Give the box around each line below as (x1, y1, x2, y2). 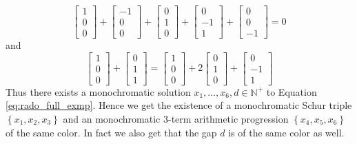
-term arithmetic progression (167, 111, 289, 125)
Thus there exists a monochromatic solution (6, 84, 191, 99)
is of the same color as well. (228, 125, 345, 139)
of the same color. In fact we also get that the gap (6, 125, 217, 139)
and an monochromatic (63, 111, 161, 125)
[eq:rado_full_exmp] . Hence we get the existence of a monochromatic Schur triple (6, 98, 352, 112)
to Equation (266, 84, 317, 99)
